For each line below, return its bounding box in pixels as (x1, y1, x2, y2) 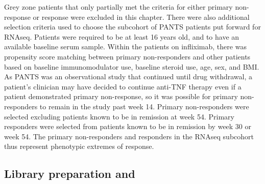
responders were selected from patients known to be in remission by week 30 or (4, 121, 252, 132)
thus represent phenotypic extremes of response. (4, 141, 154, 151)
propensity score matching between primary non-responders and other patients (4, 51, 251, 62)
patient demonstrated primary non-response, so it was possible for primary (4, 91, 238, 102)
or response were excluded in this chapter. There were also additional (33, 11, 250, 22)
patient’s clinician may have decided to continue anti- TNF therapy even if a (4, 81, 242, 91)
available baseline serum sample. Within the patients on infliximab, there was (4, 41, 247, 52)
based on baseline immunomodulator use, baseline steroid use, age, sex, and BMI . (4, 61, 259, 72)
